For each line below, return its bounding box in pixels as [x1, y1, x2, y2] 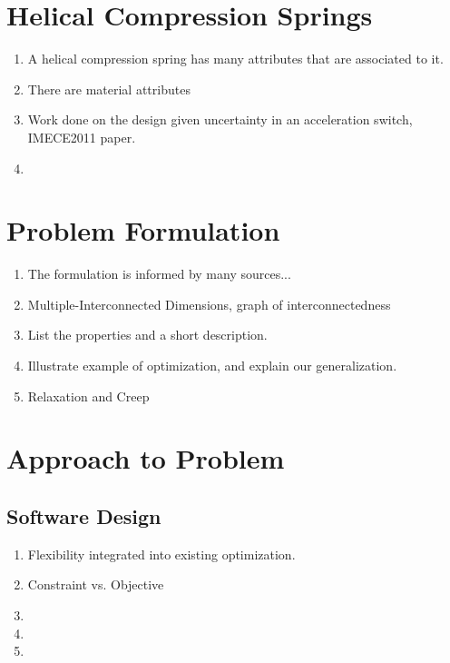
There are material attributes [27, 79, 191, 98]
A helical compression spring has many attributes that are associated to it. [27, 49, 444, 68]
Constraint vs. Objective [27, 575, 164, 594]
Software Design [6, 501, 161, 529]
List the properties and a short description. [27, 325, 268, 344]
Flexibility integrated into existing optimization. [27, 544, 296, 563]
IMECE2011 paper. [27, 127, 136, 146]
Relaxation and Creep [27, 386, 150, 405]
